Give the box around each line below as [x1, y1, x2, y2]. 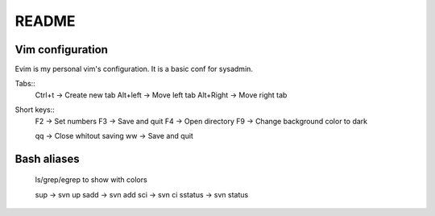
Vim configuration [14, 43, 109, 56]
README [14, 12, 76, 30]
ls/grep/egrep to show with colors [35, 175, 148, 185]
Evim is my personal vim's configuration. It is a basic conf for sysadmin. [14, 64, 254, 74]
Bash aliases [14, 152, 80, 165]
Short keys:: [14, 105, 56, 114]
